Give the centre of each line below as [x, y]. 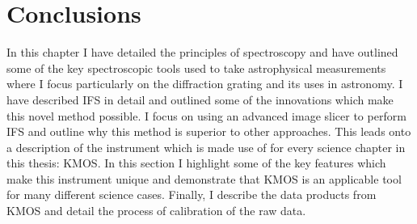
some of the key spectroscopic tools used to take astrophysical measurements [196, 68]
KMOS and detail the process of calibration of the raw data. [156, 211]
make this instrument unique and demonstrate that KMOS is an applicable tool [204, 178]
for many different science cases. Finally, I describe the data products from [192, 194]
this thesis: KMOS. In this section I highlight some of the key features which [196, 163]
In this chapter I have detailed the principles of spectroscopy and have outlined [202, 52]
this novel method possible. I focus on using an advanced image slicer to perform [206, 115]
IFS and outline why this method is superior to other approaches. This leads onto [209, 131]
